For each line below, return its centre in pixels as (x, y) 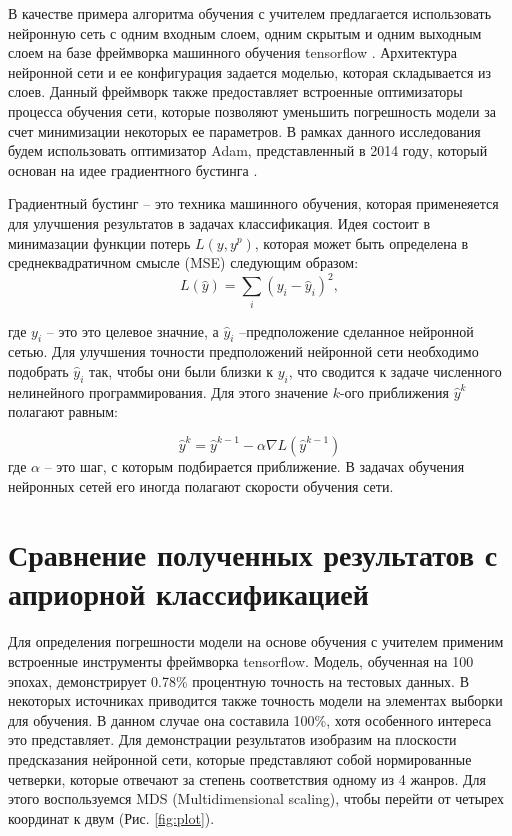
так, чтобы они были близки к (181, 370)
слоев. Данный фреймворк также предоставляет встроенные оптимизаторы (235, 91)
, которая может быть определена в (361, 242)
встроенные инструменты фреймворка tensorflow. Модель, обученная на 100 (241, 661)
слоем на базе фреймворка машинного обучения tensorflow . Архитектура (232, 52)
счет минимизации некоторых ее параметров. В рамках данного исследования (244, 130)
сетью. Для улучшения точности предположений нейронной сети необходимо (243, 351)
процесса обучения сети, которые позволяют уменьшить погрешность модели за (252, 110)
